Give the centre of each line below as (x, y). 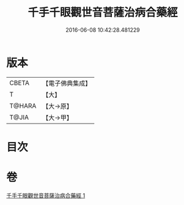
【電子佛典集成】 (67, 83)
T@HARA (23, 106)
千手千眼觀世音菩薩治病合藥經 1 (46, 195)
